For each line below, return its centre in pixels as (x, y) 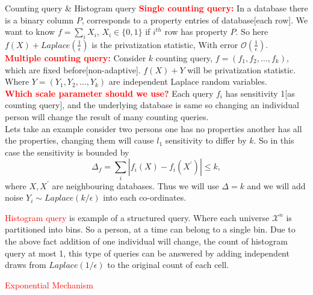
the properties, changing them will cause (79, 140)
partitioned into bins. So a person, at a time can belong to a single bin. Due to (150, 229)
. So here (252, 32)
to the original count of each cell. (168, 265)
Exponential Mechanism (49, 284)
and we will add (276, 185)
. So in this (274, 140)
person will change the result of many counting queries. (107, 116)
